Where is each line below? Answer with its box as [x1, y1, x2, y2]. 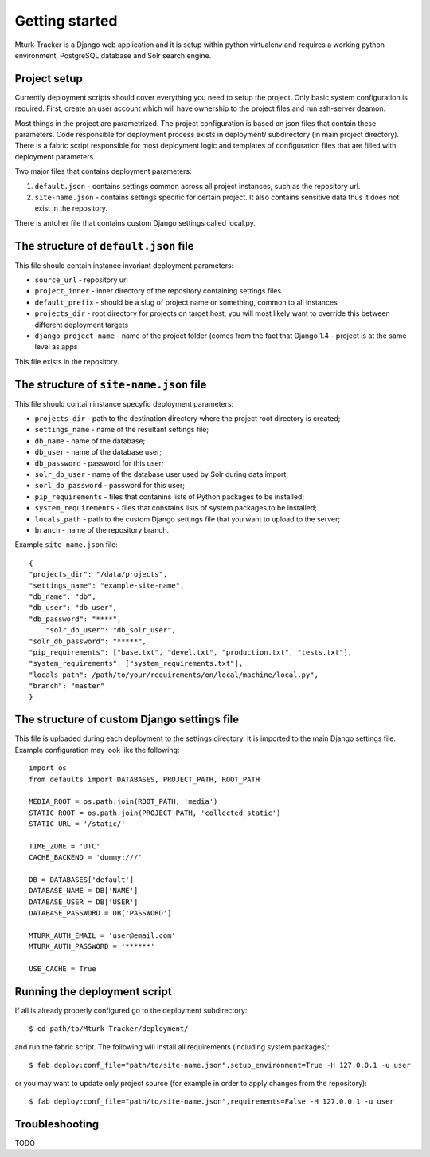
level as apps [34, 342, 78, 352]
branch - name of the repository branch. [34, 525, 170, 534]
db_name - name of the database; [34, 435, 146, 446]
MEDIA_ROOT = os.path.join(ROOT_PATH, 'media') [29, 797, 218, 806]
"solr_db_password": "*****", [29, 636, 147, 646]
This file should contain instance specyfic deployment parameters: [14, 399, 234, 408]
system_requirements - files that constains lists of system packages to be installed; [34, 503, 318, 513]
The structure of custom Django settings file [14, 713, 240, 726]
